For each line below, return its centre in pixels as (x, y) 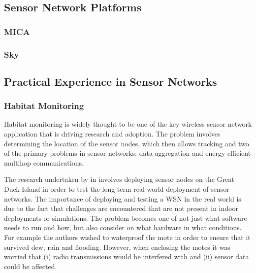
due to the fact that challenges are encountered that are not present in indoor (121, 208)
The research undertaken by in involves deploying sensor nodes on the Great (119, 179)
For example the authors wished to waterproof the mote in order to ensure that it (127, 237)
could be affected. (31, 266)
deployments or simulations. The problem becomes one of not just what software (126, 218)
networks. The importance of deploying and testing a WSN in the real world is (123, 198)
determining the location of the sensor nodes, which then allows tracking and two (127, 143)
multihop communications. (44, 162)
